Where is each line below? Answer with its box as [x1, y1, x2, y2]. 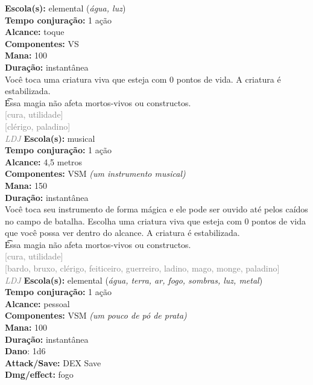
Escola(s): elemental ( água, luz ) [5, 2, 126, 14]
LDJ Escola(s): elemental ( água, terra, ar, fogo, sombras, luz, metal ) [5, 273, 263, 286]
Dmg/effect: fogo [5, 368, 74, 381]
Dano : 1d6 [5, 345, 46, 357]
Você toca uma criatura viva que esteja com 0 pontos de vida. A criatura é [5, 72, 281, 85]
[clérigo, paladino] [5, 119, 71, 132]
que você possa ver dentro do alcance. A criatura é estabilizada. [5, 226, 240, 239]
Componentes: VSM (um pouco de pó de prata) [5, 309, 187, 322]
